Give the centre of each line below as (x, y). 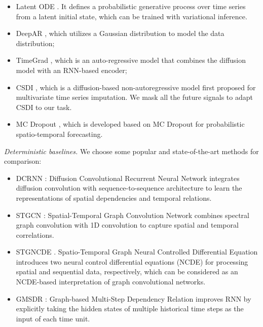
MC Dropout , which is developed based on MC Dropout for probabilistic (130, 124)
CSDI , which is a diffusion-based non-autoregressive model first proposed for (136, 87)
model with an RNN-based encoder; (71, 70)
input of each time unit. (53, 318)
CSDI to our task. (44, 107)
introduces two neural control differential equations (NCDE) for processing (132, 261)
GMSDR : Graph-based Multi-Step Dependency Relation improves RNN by (134, 298)
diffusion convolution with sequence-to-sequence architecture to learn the (129, 188)
